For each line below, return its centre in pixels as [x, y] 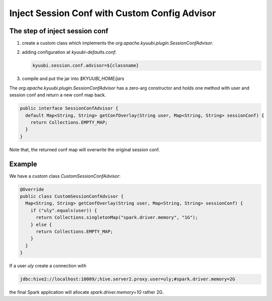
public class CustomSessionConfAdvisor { [72, 197]
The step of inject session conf [59, 31]
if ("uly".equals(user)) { [64, 210]
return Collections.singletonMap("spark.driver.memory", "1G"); [117, 217]
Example [23, 164]
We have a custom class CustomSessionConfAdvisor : [65, 176]
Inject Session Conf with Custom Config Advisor [113, 13]
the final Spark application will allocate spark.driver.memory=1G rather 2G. [86, 292]
